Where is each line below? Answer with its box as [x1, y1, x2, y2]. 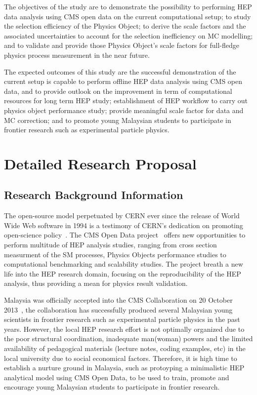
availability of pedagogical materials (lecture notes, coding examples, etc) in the [4, 343, 246, 354]
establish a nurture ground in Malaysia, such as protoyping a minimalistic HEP [4, 362, 245, 373]
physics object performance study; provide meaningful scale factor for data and [4, 105, 244, 115]
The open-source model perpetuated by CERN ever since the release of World [4, 210, 240, 221]
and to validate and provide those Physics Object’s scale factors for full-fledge [4, 40, 239, 50]
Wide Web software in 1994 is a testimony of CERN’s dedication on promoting [4, 220, 243, 230]
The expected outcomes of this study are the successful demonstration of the [4, 66, 236, 77]
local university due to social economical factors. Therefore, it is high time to [4, 353, 237, 363]
